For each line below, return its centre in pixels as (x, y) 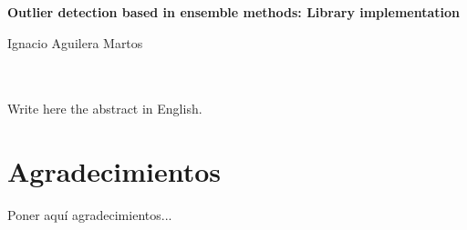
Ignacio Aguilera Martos (75, 42)
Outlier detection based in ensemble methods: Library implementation (234, 12)
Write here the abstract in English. (105, 109)
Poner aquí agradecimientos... (90, 215)
